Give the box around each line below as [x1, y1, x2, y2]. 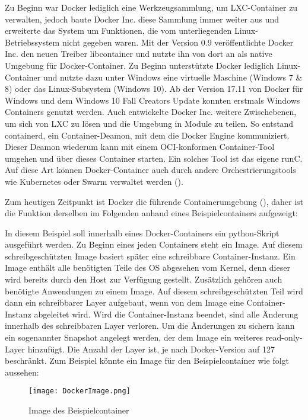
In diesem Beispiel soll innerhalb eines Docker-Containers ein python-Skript [5, 226, 280, 239]
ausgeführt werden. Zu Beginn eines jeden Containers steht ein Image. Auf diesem [5, 238, 303, 251]
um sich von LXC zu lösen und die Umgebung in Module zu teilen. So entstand [5, 117, 294, 129]
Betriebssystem [5, 36, 60, 48]
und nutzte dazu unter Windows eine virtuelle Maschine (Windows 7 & [43, 70, 303, 83]
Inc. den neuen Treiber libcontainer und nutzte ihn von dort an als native [5, 47, 272, 60]
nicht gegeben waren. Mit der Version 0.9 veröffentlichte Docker [62, 36, 294, 48]
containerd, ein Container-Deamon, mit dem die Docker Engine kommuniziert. [5, 129, 290, 141]
